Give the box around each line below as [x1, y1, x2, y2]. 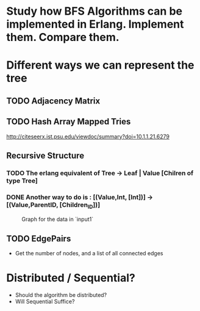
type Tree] [6, 176, 38, 185]
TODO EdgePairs [6, 233, 71, 244]
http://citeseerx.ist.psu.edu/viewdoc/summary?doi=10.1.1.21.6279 [6, 133, 170, 140]
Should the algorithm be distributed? [15, 291, 107, 299]
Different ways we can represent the [6, 58, 195, 72]
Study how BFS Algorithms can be [6, 4, 183, 18]
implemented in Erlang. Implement [6, 17, 184, 31]
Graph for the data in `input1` [21, 215, 94, 223]
